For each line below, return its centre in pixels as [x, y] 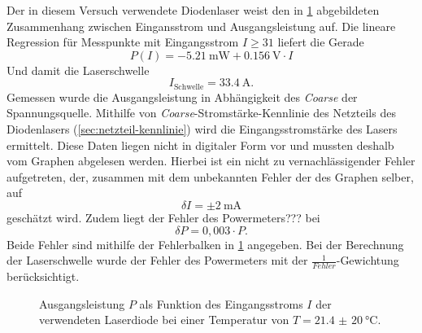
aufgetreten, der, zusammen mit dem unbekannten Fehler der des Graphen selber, [210, 176]
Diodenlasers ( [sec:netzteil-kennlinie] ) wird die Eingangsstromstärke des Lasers [202, 129]
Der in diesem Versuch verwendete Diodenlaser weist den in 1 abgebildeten [193, 10]
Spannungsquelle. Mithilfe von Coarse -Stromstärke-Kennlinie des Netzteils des [201, 113]
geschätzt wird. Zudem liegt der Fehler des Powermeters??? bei [163, 217]
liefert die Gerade [321, 42]
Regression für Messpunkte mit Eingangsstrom [123, 42]
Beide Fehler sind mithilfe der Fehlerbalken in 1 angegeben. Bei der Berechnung [205, 244]
